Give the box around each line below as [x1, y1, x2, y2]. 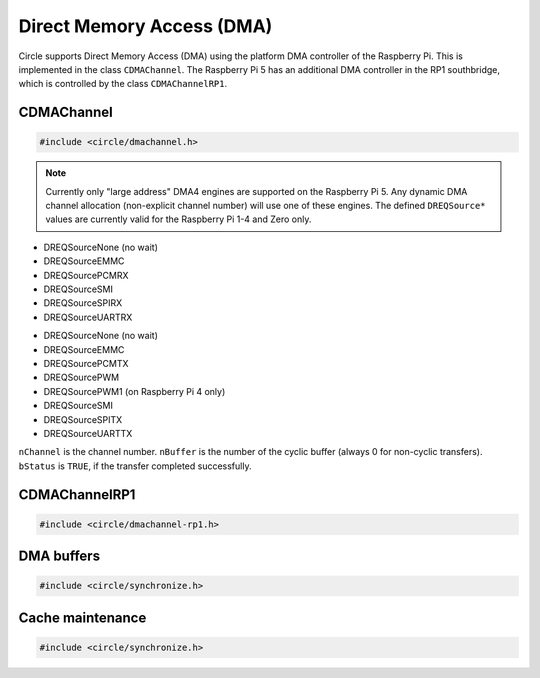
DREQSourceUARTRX [43, 311, 133, 323]
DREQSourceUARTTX [43, 427, 133, 439]
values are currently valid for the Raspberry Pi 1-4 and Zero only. [45, 213, 312, 225]
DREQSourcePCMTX [43, 358, 129, 369]
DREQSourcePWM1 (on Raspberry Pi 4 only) [43, 385, 226, 397]
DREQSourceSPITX [43, 413, 123, 425]
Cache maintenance [18, 609, 147, 626]
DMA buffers [18, 548, 100, 565]
